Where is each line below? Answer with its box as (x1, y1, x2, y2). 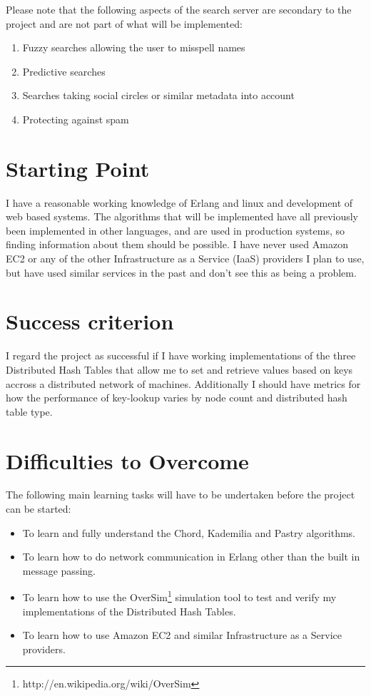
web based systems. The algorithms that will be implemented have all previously (6, 209, 359, 224)
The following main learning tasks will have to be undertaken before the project (6, 487, 355, 502)
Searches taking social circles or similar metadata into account (22, 88, 295, 103)
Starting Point (6, 153, 150, 183)
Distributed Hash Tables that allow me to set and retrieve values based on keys (6, 362, 353, 377)
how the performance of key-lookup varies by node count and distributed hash (6, 390, 347, 405)
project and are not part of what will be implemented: (6, 16, 243, 31)
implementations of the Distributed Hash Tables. (22, 603, 236, 618)
